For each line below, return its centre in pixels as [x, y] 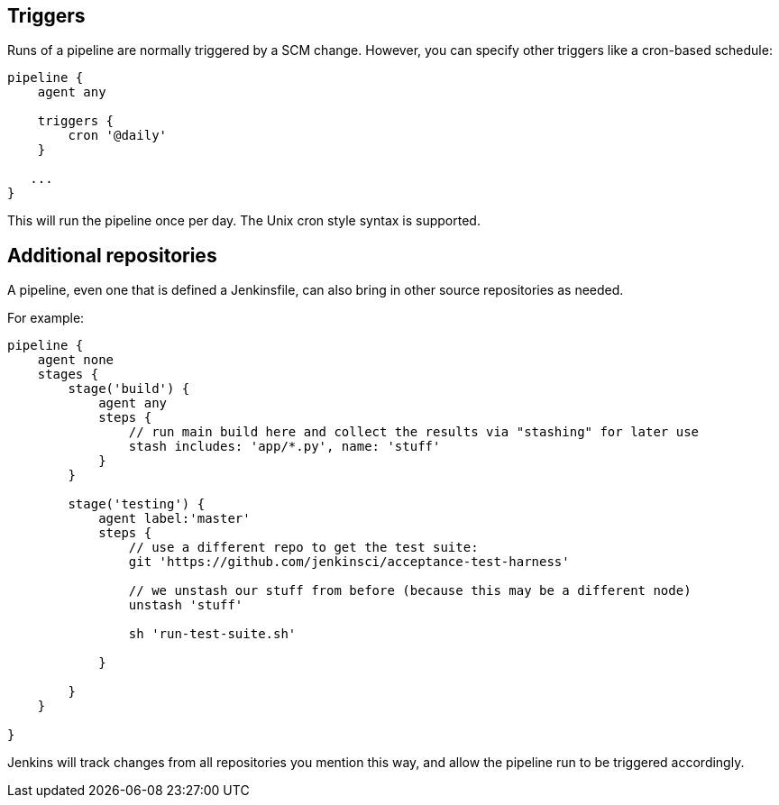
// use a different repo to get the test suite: [303, 548]
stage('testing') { [137, 504]
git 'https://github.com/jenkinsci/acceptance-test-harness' [349, 562]
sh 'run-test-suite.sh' [212, 634]
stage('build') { [129, 389]
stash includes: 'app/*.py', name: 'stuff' [284, 447]
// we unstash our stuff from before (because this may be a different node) [410, 591]
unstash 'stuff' [186, 605]
